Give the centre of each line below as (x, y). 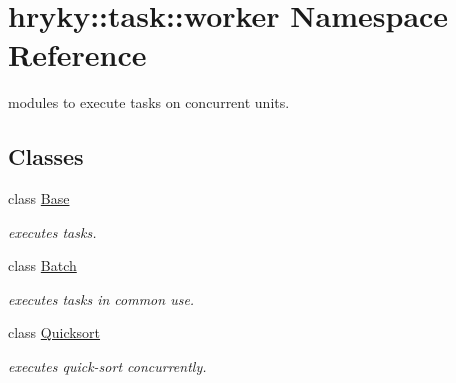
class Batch (42, 265)
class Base (39, 198)
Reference (77, 54)
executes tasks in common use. (101, 298)
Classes (46, 156)
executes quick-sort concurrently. (107, 366)
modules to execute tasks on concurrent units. (149, 102)
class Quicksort (54, 332)
